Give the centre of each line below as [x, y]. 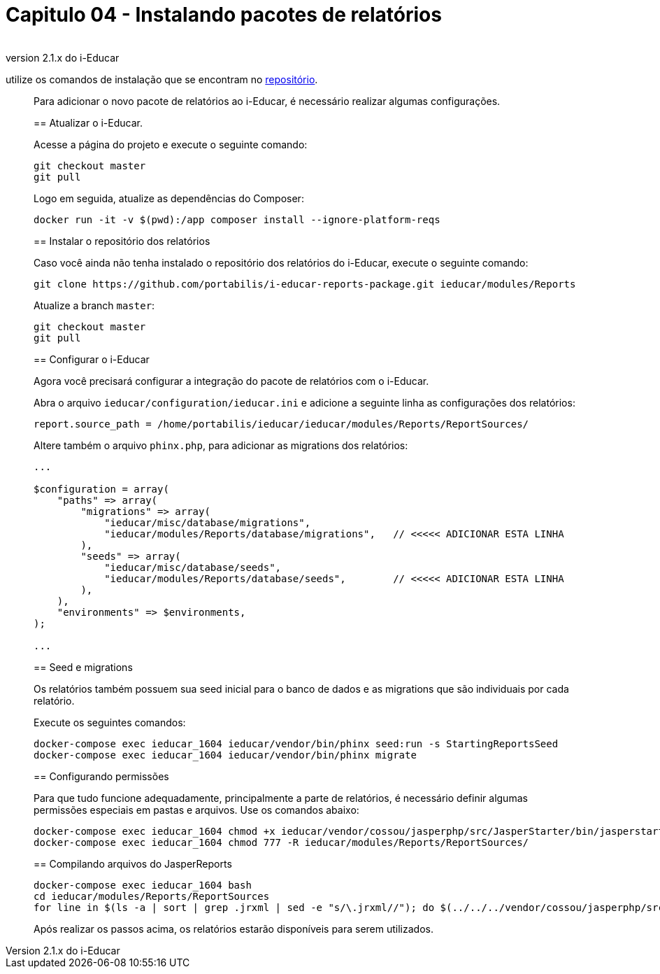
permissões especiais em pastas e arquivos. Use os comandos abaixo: [196, 810]
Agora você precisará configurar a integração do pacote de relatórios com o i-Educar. [231, 381]
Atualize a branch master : [94, 305]
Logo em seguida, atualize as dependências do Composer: [169, 198]
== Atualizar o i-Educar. [88, 122]
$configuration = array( [101, 489]
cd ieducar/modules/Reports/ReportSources [152, 896]
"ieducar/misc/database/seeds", [193, 567]
